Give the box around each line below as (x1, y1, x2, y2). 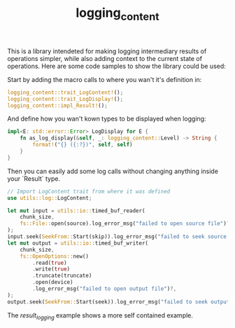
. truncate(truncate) (32, 272, 92, 280)
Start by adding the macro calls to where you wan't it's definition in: (7, 75, 202, 83)
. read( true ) (32, 259, 68, 266)
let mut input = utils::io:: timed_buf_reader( (7, 207, 145, 214)
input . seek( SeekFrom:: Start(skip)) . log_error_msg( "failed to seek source (7, 233, 227, 240)
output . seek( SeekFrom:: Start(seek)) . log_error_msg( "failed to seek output (7, 298, 230, 306)
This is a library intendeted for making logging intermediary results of (7, 47, 207, 55)
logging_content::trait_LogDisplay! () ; (7, 95, 124, 102)
